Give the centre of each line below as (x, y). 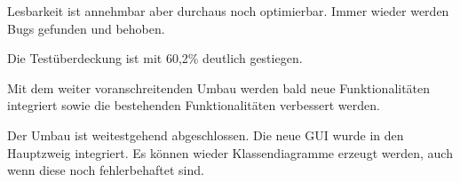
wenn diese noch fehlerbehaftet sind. (106, 170)
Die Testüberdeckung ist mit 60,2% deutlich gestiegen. (155, 58)
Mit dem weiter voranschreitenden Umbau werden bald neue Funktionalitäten (219, 87)
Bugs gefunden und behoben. (86, 28)
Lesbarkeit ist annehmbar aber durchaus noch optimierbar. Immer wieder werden (228, 11)
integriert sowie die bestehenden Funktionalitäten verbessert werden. (194, 105)
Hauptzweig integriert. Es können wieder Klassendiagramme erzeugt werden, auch (230, 152)
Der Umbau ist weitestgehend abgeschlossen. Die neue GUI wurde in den (206, 135)
